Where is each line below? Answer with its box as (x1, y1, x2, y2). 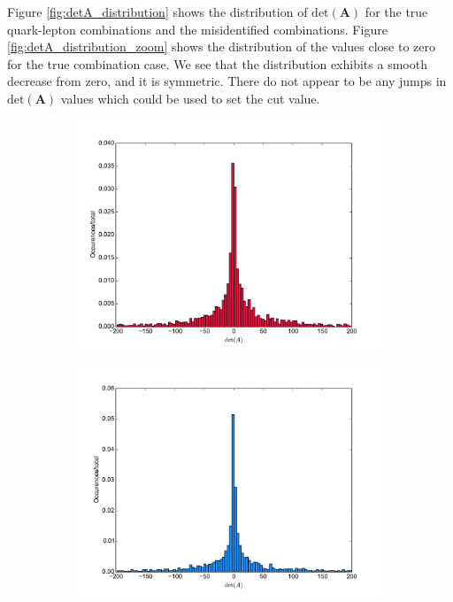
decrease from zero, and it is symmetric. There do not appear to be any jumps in (7, 72, 447, 90)
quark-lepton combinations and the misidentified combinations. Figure (7, 19, 388, 38)
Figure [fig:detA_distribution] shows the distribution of (7, 3, 308, 20)
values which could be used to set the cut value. (60, 89, 320, 107)
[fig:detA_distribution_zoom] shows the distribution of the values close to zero (7, 37, 435, 56)
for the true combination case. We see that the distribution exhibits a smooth (7, 54, 427, 73)
